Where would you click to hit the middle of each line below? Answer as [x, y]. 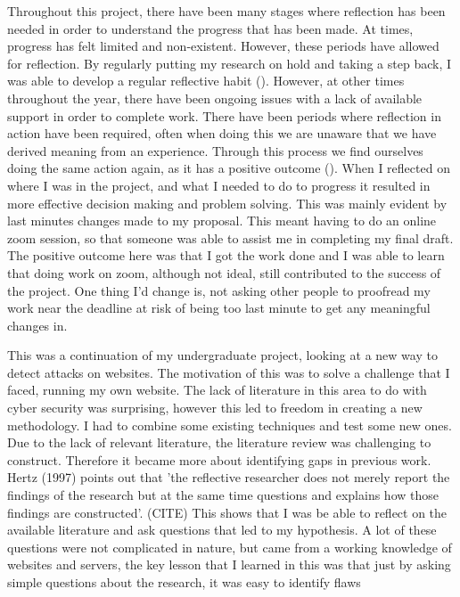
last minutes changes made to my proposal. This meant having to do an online [222, 221]
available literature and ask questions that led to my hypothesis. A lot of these [222, 530]
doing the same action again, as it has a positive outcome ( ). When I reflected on [229, 168]
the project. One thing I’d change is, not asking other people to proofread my [219, 290]
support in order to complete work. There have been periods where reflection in [224, 115]
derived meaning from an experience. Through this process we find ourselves [215, 150]
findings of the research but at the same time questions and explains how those [223, 495]
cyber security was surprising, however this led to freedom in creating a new [215, 408]
